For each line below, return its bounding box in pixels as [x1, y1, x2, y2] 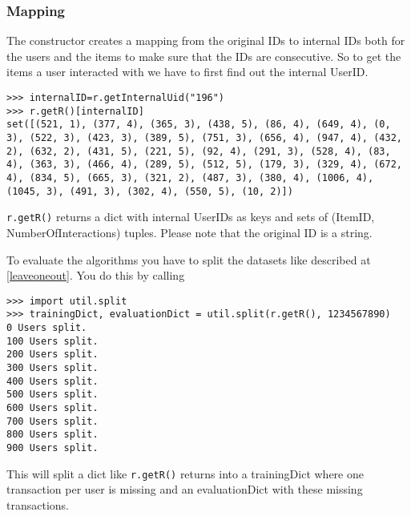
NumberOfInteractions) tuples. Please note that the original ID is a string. [6, 224, 373, 240]
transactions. [6, 496, 69, 513]
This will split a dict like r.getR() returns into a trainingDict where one [6, 465, 364, 482]
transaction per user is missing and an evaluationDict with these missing [6, 481, 363, 498]
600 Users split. [6, 401, 99, 413]
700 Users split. [6, 415, 99, 427]
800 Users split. [6, 429, 99, 441]
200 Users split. [6, 349, 99, 361]
